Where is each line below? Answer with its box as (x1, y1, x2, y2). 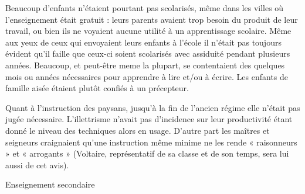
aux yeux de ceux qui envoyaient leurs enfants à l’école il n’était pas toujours (5, 36, 282, 48)
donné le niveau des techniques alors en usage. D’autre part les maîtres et (5, 124, 270, 136)
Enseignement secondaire (5, 178, 95, 190)
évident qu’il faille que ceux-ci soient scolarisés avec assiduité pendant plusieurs (5, 47, 290, 60)
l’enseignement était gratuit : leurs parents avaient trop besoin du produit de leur (5, 13, 298, 25)
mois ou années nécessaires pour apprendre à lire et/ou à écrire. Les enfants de (5, 70, 289, 82)
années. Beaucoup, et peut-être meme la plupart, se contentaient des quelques (5, 58, 285, 71)
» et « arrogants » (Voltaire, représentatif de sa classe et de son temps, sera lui (5, 147, 289, 160)
